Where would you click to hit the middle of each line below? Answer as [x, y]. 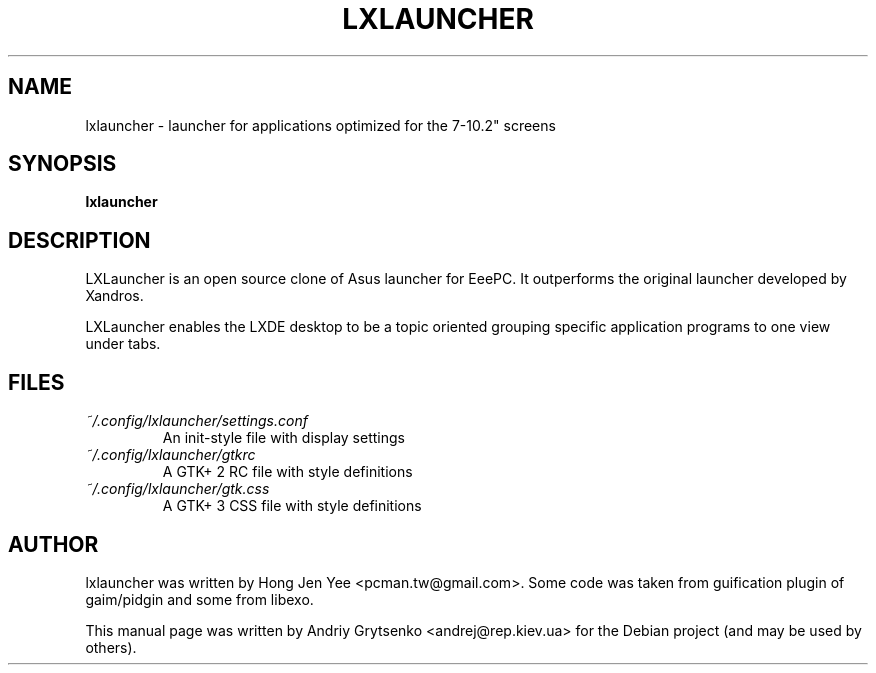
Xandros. [114, 296]
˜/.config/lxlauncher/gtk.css [177, 489]
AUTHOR [53, 544]
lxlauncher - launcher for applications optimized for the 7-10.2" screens [320, 125]
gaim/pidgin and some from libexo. [199, 599]
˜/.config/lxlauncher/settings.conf [196, 421]
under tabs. [123, 344]
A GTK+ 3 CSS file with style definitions [292, 506]
